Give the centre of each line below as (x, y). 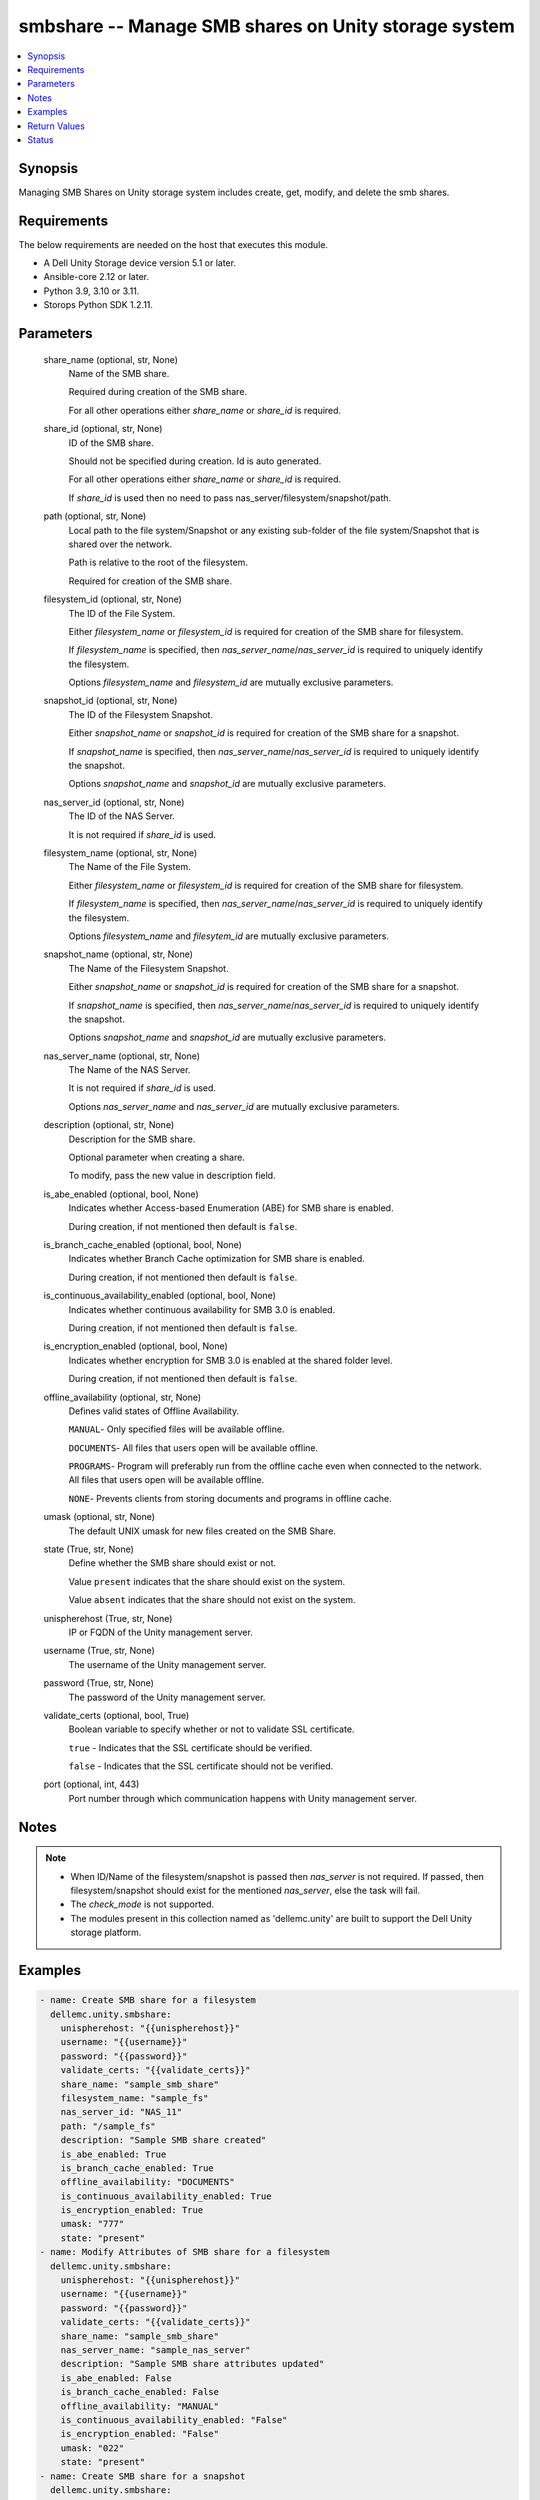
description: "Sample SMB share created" (163, 2140)
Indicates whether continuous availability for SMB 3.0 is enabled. (202, 1309)
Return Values (56, 126)
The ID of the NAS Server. (121, 816)
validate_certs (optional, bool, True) (116, 1715)
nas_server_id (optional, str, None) (114, 802)
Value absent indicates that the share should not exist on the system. (212, 1600)
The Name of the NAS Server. (129, 1070)
